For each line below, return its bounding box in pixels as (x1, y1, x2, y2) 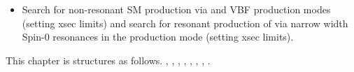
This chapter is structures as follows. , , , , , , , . (6, 52, 211, 67)
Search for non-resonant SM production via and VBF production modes (22, 2, 331, 16)
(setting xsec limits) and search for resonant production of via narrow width (22, 15, 348, 30)
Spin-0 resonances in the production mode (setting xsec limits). (22, 29, 294, 44)
